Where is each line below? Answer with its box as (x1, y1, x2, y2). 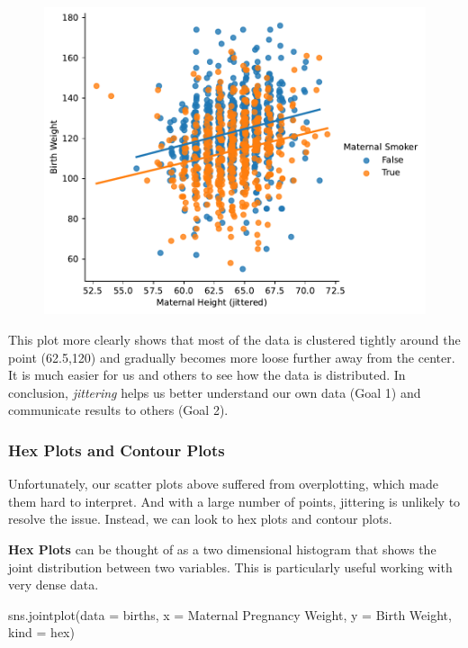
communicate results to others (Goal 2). (8, 400, 229, 419)
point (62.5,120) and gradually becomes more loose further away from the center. (8, 347, 455, 366)
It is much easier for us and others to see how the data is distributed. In (8, 365, 406, 384)
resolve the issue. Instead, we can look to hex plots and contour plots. (8, 509, 392, 528)
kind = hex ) (8, 623, 75, 642)
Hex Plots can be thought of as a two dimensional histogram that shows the (8, 539, 436, 558)
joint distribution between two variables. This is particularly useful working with (8, 557, 453, 576)
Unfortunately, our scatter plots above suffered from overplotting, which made (8, 474, 439, 493)
